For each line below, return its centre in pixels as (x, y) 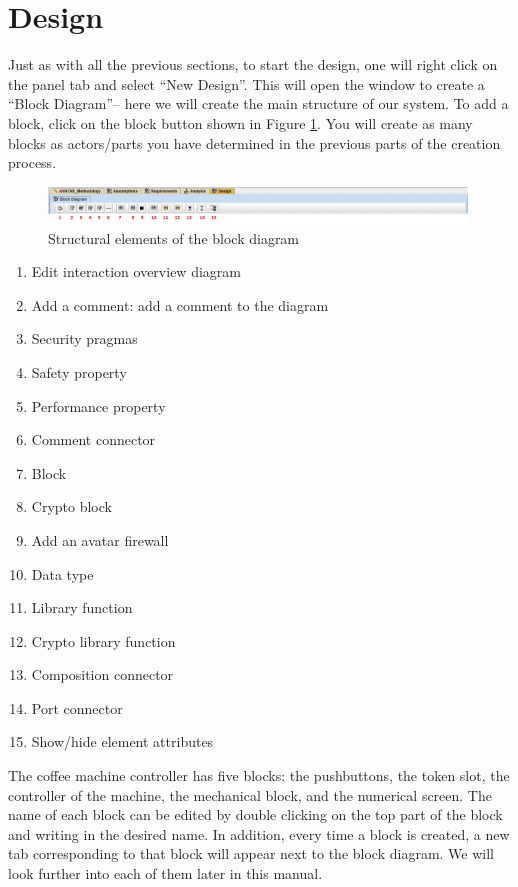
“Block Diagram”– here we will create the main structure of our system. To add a (258, 103)
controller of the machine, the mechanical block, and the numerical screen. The (250, 794)
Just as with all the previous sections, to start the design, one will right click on (253, 64)
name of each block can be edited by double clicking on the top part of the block (255, 814)
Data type (62, 573)
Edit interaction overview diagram (136, 271)
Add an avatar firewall (100, 539)
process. (32, 162)
